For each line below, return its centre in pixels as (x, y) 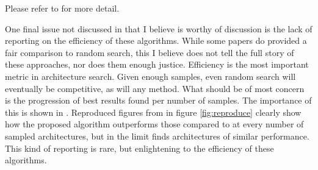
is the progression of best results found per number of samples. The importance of (158, 100)
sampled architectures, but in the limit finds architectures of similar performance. (157, 136)
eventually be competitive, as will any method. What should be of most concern (155, 88)
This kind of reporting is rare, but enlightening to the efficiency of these (139, 148)
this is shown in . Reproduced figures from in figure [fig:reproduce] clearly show (153, 112)
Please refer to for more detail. (62, 8)
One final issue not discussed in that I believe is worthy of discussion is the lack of (159, 28)
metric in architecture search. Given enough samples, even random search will (150, 76)
